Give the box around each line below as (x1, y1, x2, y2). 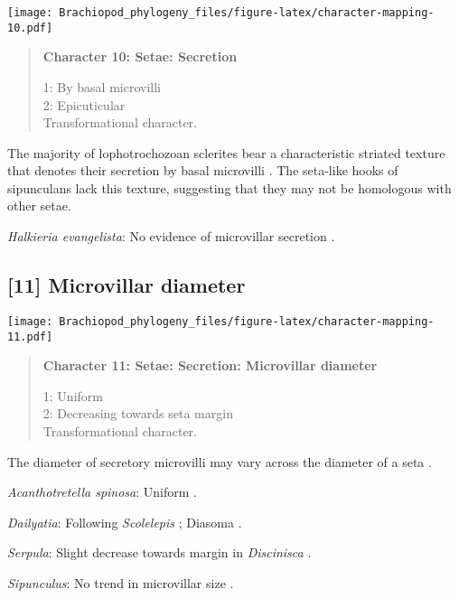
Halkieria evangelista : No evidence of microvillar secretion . (7, 227, 335, 246)
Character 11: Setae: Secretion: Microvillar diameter (42, 356, 378, 375)
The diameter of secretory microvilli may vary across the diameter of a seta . (7, 452, 432, 471)
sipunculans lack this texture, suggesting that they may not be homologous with (7, 178, 452, 197)
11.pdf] (7, 330, 53, 343)
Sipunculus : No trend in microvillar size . (7, 573, 234, 592)
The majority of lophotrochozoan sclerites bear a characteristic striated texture (7, 143, 445, 162)
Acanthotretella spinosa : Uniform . (7, 482, 197, 501)
